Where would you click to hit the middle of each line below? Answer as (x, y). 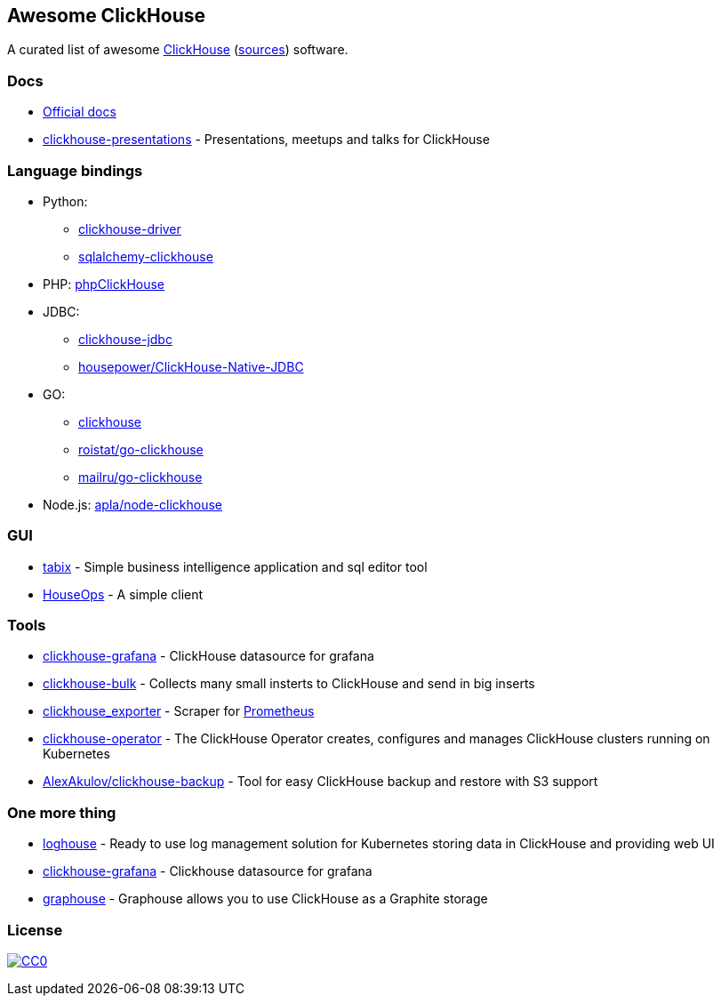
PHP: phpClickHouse (104, 284)
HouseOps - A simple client (123, 594)
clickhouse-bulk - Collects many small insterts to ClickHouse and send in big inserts (289, 684)
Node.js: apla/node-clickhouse (133, 504)
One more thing (62, 812)
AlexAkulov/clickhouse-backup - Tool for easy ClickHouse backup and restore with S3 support (320, 782)
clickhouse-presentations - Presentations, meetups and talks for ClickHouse (266, 140)
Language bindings (75, 170)
